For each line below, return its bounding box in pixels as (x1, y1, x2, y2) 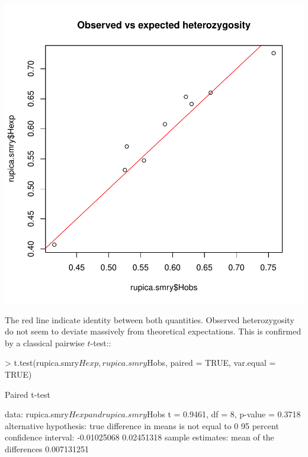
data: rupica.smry (5, 408, 69, 420)
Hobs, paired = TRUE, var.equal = (147, 356, 276, 369)
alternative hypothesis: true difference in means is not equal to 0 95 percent (5, 419, 279, 432)
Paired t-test (5, 388, 50, 400)
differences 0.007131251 (5, 442, 89, 455)
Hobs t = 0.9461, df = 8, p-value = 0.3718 (146, 408, 301, 420)
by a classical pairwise (5, 336, 85, 349)
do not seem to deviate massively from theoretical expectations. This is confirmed (5, 325, 301, 337)
